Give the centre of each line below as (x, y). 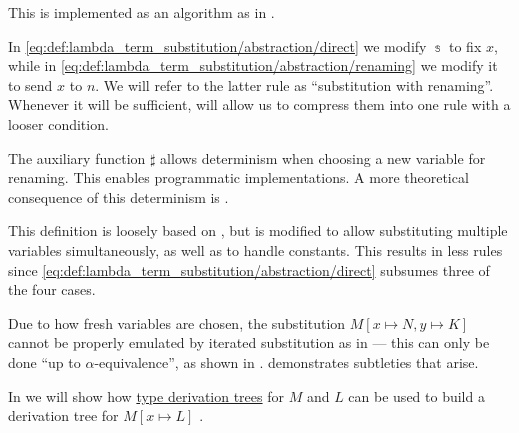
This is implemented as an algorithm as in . (141, 12)
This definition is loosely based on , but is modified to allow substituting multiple (258, 230)
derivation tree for (63, 415)
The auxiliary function (77, 157)
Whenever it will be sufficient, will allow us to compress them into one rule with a (259, 104)
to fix (465, 45)
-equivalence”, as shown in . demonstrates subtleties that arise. (286, 361)
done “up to (44, 361)
